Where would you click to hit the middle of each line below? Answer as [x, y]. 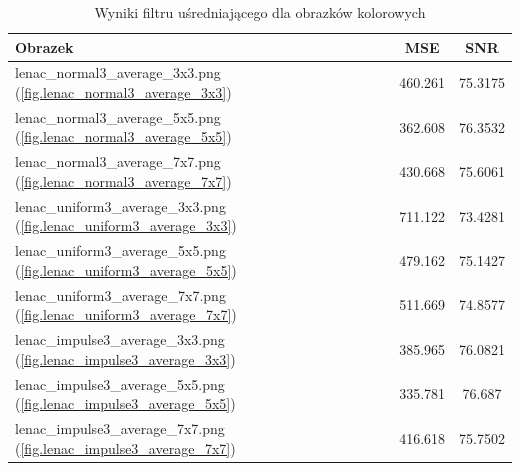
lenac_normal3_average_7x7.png [118, 161]
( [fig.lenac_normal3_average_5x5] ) [123, 136]
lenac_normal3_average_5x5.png [118, 116]
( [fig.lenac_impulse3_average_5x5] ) [125, 403]
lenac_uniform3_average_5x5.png [120, 250]
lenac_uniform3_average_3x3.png [120, 205]
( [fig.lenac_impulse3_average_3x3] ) [125, 358]
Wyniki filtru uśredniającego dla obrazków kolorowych [260, 12]
